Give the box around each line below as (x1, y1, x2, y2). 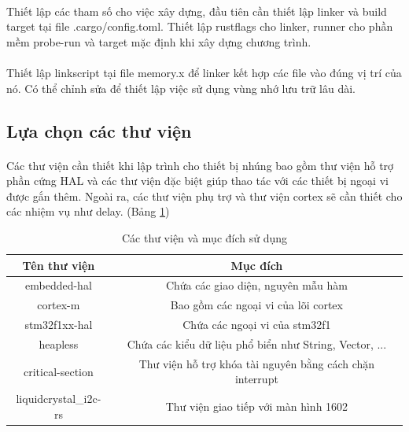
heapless (39, 335, 79, 352)
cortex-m (37, 297, 80, 313)
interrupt (234, 371, 278, 387)
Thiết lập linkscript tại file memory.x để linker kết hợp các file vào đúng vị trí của (6, 64, 402, 80)
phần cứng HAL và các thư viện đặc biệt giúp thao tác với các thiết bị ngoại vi (6, 172, 389, 189)
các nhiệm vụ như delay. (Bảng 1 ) (6, 203, 170, 220)
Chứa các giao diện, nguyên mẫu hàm (165, 277, 348, 294)
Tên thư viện (22, 257, 95, 273)
